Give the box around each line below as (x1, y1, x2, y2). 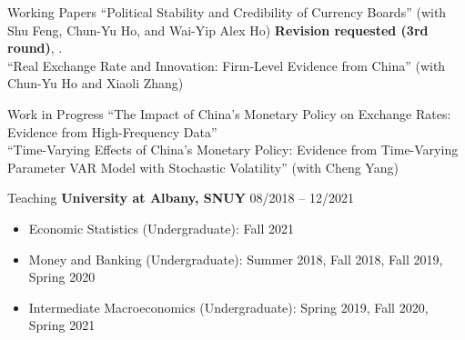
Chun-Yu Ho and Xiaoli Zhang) (7, 74, 184, 93)
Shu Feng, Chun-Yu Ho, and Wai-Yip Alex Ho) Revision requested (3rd (7, 20, 429, 39)
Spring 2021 (28, 315, 96, 335)
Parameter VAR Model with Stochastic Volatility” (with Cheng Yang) (7, 157, 399, 176)
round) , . (7, 38, 63, 57)
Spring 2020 (28, 267, 96, 286)
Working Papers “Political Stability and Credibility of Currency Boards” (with (7, 3, 447, 21)
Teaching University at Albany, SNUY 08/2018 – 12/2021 (7, 188, 354, 207)
